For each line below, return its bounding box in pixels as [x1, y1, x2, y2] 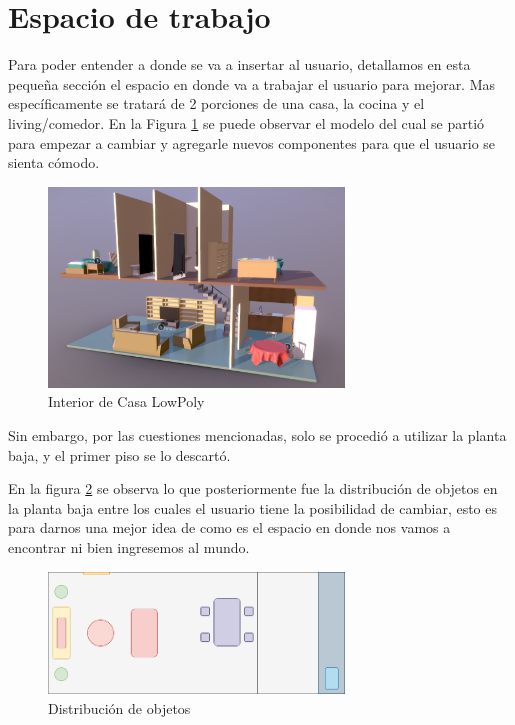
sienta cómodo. [8, 152, 100, 173]
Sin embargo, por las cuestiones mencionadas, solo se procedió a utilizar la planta [8, 425, 507, 446]
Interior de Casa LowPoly [48, 391, 205, 412]
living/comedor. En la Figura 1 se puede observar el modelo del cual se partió [8, 112, 485, 133]
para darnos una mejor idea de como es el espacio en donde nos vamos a [8, 517, 451, 538]
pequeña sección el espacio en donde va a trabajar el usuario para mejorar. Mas [8, 73, 496, 94]
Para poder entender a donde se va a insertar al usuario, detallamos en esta [8, 54, 471, 75]
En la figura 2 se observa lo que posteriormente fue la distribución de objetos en [8, 478, 498, 499]
